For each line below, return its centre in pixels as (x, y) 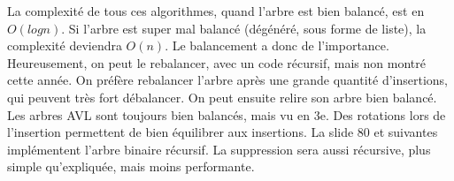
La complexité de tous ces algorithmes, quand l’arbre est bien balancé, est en (216, 11)
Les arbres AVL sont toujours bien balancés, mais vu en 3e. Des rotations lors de (227, 114)
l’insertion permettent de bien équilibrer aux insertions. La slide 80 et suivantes (223, 132)
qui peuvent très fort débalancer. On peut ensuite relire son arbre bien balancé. (222, 97)
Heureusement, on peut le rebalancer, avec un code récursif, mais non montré (216, 62)
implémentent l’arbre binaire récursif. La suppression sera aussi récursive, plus (219, 149)
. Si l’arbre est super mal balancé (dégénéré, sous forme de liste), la (244, 28)
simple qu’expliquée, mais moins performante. (131, 166)
